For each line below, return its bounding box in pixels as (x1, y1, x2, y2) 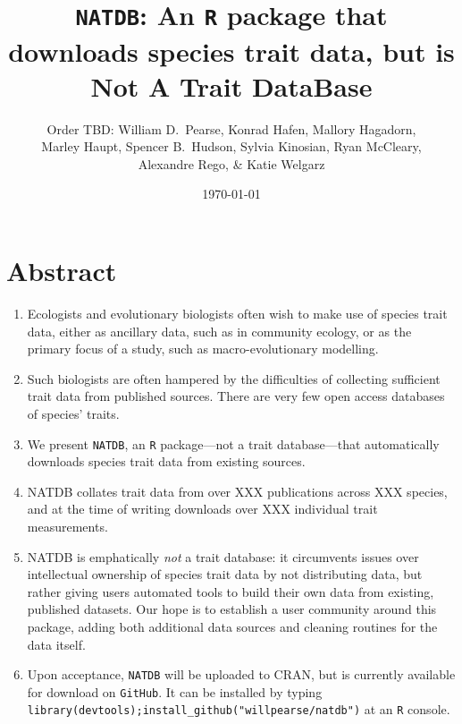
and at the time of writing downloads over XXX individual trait (27, 499, 378, 518)
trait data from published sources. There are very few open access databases (27, 387, 445, 405)
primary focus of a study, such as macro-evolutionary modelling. (27, 339, 379, 358)
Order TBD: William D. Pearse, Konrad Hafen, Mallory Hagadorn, (46, 119, 416, 138)
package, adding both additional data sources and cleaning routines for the (27, 617, 438, 635)
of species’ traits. (27, 404, 120, 422)
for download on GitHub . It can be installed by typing (27, 682, 323, 701)
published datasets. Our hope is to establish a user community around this (27, 600, 437, 618)
